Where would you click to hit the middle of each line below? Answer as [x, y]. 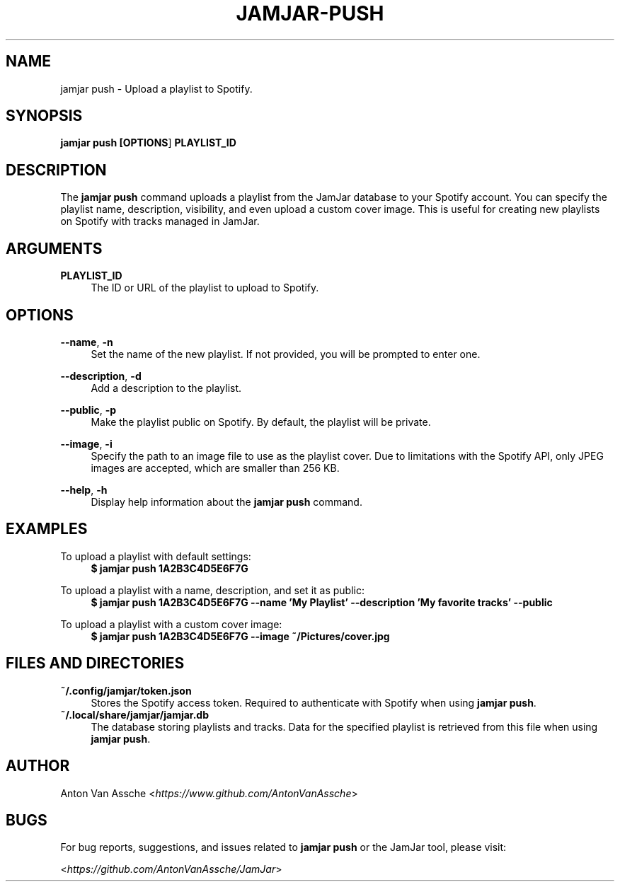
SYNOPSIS [44, 116]
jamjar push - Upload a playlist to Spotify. [156, 88]
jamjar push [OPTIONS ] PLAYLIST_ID [148, 143]
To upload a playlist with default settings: [156, 556]
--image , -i [86, 443]
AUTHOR [38, 766]
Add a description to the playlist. [166, 388]
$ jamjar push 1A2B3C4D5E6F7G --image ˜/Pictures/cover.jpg [240, 636]
